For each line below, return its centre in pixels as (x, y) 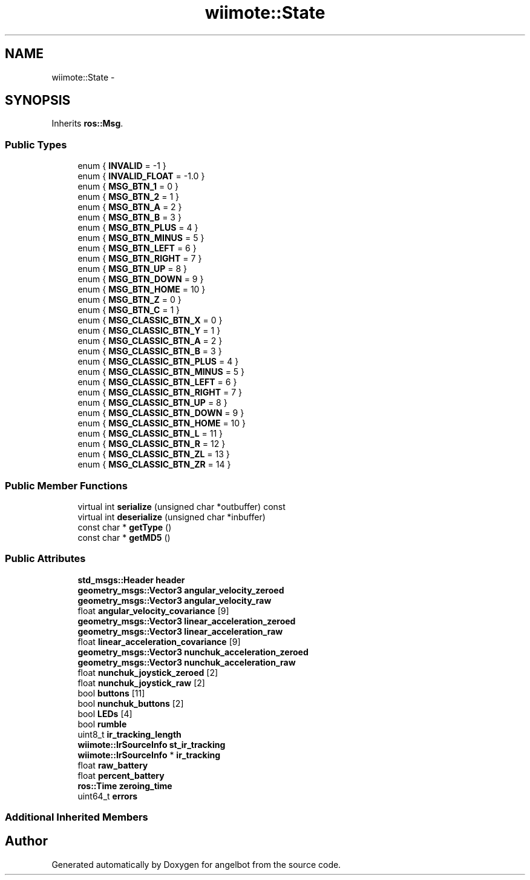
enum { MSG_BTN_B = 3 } (129, 217)
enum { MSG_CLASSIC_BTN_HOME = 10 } (162, 423)
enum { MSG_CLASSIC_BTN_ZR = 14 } (154, 465)
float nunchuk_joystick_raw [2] (141, 683)
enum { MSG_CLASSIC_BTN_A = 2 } (150, 341)
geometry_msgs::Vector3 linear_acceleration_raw (180, 631)
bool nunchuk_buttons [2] (131, 703)
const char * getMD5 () (124, 537)
